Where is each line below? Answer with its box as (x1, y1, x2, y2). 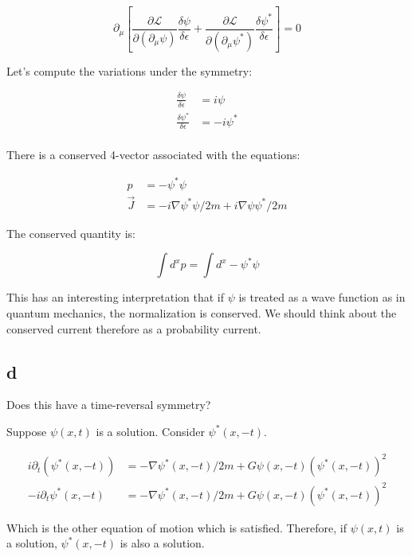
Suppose (6, 423, 47, 439)
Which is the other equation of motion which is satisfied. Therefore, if (6, 519, 347, 536)
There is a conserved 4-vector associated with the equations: (6, 146, 300, 163)
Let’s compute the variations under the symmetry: (6, 62, 253, 79)
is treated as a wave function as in (238, 289, 406, 306)
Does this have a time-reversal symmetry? (6, 396, 211, 413)
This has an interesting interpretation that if (6, 289, 224, 306)
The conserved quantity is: (6, 224, 135, 241)
